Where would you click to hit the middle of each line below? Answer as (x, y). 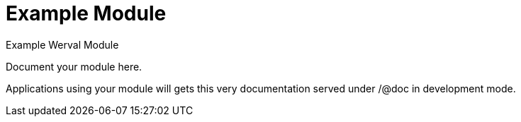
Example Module (86, 13)
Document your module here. (74, 66)
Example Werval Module (62, 44)
